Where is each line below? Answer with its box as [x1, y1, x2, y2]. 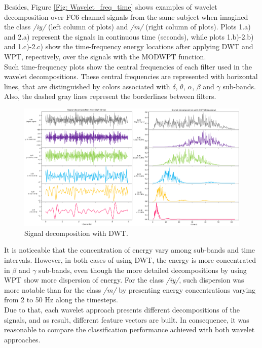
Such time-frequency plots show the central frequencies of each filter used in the [4, 61, 252, 72]
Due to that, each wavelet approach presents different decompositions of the [4, 304, 240, 315]
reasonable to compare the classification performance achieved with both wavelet [4, 324, 255, 335]
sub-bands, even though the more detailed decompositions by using [39, 264, 247, 275]
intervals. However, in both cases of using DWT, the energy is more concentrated [4, 254, 256, 265]
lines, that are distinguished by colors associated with [4, 81, 170, 91]
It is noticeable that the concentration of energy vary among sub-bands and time [4, 245, 255, 255]
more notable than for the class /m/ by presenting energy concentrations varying [4, 284, 256, 295]
